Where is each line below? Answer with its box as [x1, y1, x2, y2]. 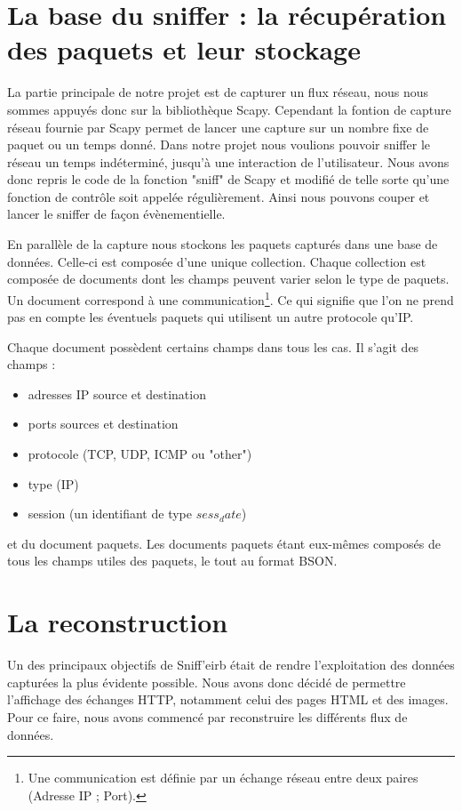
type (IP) [28, 474, 79, 493]
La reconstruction [7, 604, 228, 640]
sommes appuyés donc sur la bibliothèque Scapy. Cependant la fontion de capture [7, 100, 451, 118]
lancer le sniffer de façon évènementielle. [7, 205, 226, 223]
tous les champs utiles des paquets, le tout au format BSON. [7, 551, 338, 570]
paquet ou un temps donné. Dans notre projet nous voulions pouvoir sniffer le [7, 135, 430, 154]
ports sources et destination [28, 414, 179, 433]
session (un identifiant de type [28, 504, 192, 523]
